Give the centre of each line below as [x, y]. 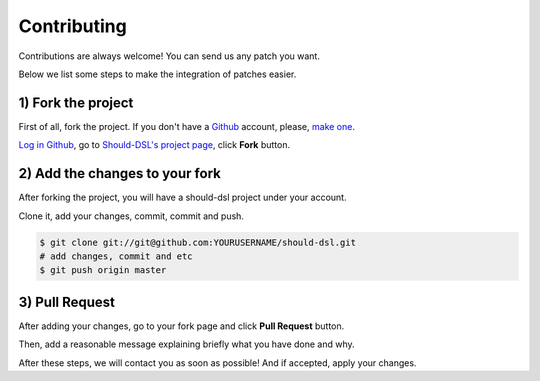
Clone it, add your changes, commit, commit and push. [131, 216]
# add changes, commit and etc [116, 256]
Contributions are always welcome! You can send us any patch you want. [169, 56]
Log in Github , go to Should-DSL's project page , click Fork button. [154, 145]
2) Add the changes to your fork [120, 173]
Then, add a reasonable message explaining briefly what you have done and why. [186, 344]
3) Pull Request [66, 301]
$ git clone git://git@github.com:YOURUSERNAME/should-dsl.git [198, 242]
